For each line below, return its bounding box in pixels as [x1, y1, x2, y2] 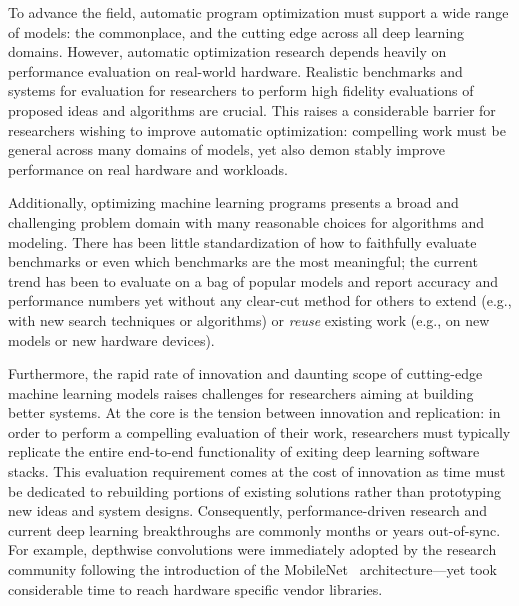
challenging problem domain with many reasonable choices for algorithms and [8, 211, 485, 232]
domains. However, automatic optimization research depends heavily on [8, 41, 447, 62]
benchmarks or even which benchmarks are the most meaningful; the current [8, 251, 478, 272]
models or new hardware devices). [8, 329, 215, 350]
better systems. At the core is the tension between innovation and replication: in [8, 402, 501, 423]
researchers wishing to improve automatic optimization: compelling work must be [8, 119, 506, 140]
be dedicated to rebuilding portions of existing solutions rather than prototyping [8, 480, 501, 501]
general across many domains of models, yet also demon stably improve [8, 139, 445, 160]
